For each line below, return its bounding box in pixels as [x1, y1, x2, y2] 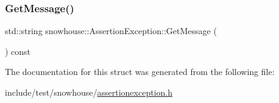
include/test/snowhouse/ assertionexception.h [5, 86, 172, 98]
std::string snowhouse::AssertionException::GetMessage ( [5, 24, 217, 37]
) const [5, 44, 31, 57]
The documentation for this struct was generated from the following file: [5, 65, 275, 78]
